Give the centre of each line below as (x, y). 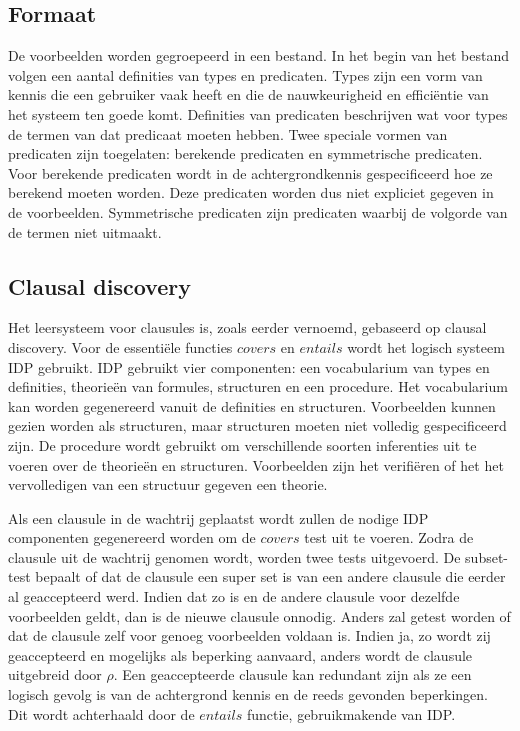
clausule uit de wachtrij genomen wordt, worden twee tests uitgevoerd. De (234, 556)
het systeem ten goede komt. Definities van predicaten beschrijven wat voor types (258, 113)
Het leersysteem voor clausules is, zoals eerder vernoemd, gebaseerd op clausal (247, 327)
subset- (487, 556)
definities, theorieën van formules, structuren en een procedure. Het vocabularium (258, 386)
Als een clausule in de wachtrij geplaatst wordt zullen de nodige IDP (218, 517)
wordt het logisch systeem (426, 346)
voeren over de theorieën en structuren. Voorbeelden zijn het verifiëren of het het (256, 464)
